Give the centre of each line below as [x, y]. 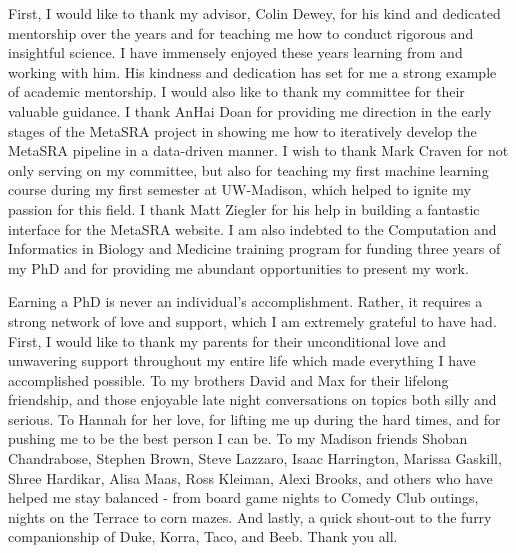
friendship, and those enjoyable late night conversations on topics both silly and [252, 399]
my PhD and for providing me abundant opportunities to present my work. [238, 267]
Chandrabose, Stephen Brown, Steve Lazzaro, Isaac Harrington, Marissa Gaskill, [255, 458]
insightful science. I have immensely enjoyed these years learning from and [235, 52]
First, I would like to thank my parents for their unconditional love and [227, 340]
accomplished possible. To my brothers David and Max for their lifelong [228, 379]
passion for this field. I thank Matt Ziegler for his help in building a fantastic [244, 208]
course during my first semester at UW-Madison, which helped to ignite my [239, 189]
